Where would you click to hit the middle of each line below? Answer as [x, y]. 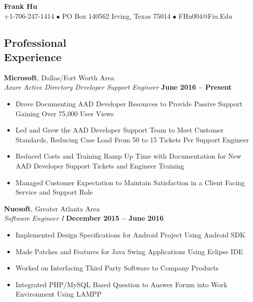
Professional [35, 42]
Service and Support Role [54, 192]
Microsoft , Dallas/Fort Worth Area [59, 77]
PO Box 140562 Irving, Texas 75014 [116, 16]
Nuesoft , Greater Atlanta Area [52, 208]
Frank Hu [21, 6]
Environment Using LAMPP [59, 294]
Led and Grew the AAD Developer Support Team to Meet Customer [120, 130]
